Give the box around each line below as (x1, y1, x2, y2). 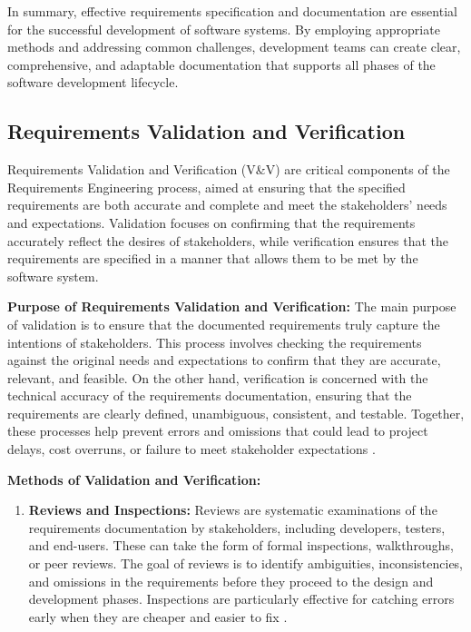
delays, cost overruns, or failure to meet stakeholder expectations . (7, 439, 376, 459)
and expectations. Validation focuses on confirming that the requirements (7, 212, 416, 232)
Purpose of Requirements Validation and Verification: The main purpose (7, 297, 456, 316)
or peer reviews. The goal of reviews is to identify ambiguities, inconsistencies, (28, 554, 464, 573)
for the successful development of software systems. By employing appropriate (7, 19, 440, 38)
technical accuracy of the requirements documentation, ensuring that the (7, 386, 412, 405)
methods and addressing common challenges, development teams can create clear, (7, 37, 461, 56)
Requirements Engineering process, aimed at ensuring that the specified (7, 177, 406, 196)
